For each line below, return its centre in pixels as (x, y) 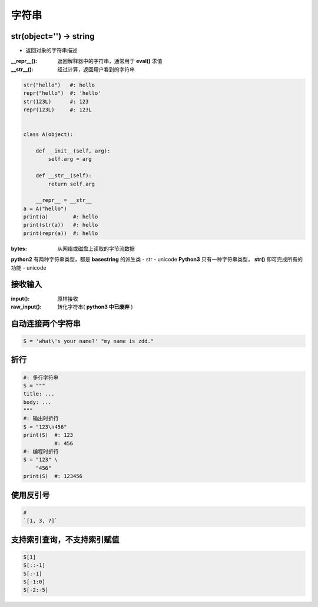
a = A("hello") (45, 208)
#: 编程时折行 (41, 452)
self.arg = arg (70, 159)
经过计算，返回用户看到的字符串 (96, 69)
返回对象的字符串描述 (52, 51)
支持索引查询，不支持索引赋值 (65, 540)
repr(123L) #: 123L (58, 110)
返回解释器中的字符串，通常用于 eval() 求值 (110, 61)
